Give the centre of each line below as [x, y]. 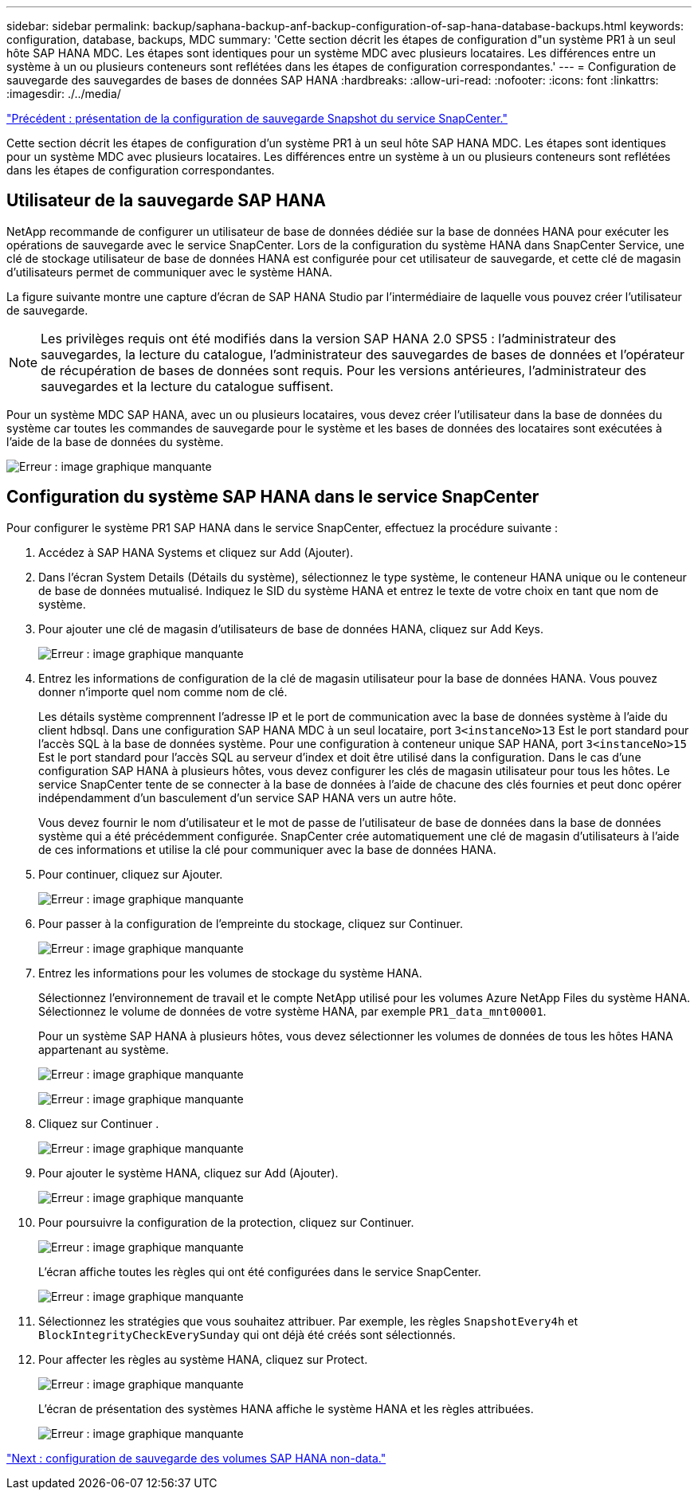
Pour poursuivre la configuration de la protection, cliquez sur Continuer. [226, 1222]
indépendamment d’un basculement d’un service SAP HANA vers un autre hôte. [247, 797]
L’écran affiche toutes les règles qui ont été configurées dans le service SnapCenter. [260, 1271]
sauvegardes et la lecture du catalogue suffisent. [187, 386]
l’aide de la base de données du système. [115, 441]
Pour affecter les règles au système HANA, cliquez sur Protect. [203, 1359]
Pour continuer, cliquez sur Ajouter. [131, 874]
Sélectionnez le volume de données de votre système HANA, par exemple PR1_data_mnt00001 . [292, 1011]
